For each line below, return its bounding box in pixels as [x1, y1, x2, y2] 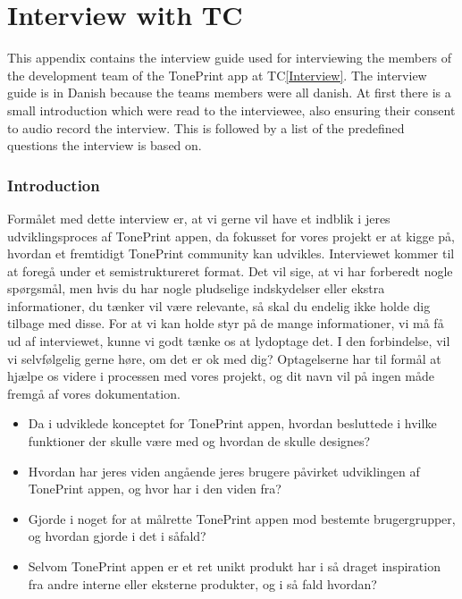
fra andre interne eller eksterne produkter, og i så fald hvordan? [28, 574, 377, 593]
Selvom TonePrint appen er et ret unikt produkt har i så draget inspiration [28, 557, 441, 575]
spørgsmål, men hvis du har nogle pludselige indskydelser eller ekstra [7, 279, 385, 298]
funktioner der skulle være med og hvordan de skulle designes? [28, 432, 371, 451]
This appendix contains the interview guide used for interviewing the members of [7, 48, 452, 67]
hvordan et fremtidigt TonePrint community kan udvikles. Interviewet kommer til [7, 244, 455, 263]
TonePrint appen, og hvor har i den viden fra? [28, 479, 281, 498]
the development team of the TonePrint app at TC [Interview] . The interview [7, 65, 427, 84]
